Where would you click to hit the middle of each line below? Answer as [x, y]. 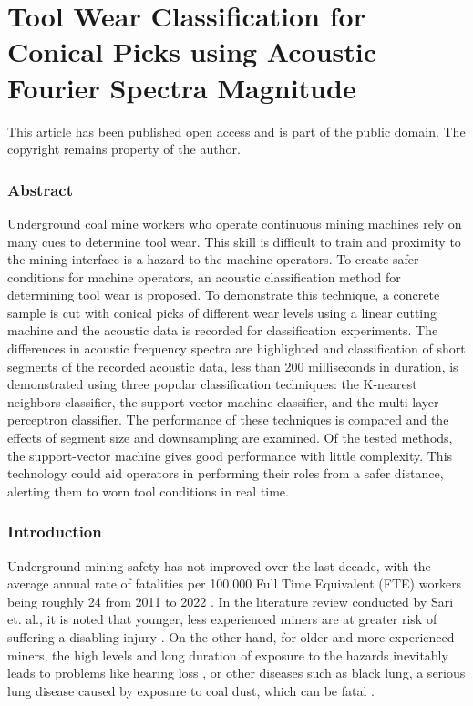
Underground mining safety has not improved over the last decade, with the [219, 565]
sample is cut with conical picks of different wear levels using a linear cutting [222, 312]
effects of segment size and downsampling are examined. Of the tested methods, [230, 438]
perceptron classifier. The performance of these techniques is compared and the [228, 420]
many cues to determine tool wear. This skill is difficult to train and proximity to [234, 241]
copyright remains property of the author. [124, 149]
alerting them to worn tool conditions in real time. [148, 491]
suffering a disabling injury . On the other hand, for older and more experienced [231, 637]
